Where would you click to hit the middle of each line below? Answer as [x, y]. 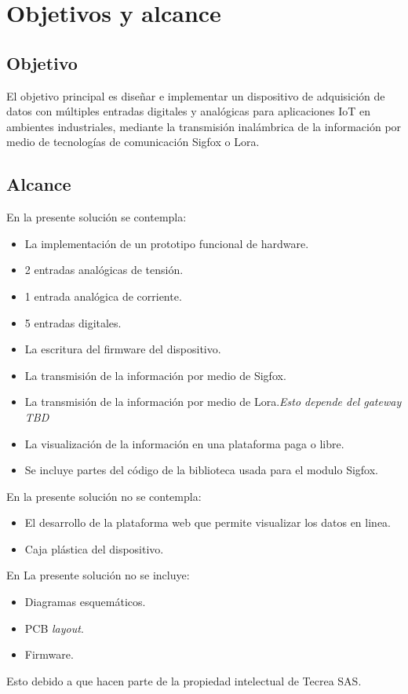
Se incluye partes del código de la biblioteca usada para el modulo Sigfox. [201, 470]
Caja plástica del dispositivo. [94, 548]
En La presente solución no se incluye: [98, 575]
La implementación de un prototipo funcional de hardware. [167, 243]
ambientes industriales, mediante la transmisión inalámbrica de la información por [204, 126]
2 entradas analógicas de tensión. [104, 270]
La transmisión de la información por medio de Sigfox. [155, 375]
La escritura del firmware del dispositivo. [123, 349]
